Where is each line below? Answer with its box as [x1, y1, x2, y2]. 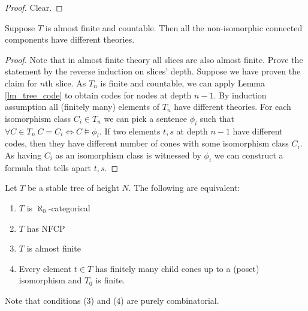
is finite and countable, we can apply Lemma [100, 76, 265, 89]
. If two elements [99, 124, 161, 137]
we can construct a [214, 148, 283, 161]
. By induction [213, 88, 267, 101]
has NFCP [26, 222, 65, 234]
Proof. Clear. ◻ [5, 1, 63, 13]
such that [200, 112, 235, 124]
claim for [5, 76, 38, 89]
